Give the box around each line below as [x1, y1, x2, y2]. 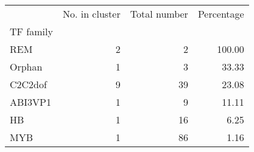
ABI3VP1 [10, 95, 52, 109]
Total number [130, 7, 188, 21]
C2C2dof [10, 77, 47, 91]
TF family [10, 24, 53, 38]
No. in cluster [62, 7, 121, 21]
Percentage [197, 7, 244, 21]
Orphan [10, 60, 43, 74]
